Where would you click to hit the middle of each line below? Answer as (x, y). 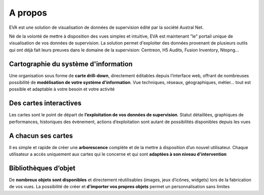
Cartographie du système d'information (71, 64)
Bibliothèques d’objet (42, 168)
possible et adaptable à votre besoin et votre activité (62, 89)
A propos (28, 13)
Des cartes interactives (45, 103)
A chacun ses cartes (41, 136)
